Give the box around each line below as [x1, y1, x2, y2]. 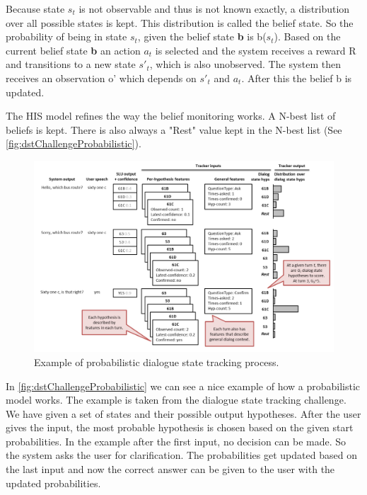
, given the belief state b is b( [137, 29, 267, 44]
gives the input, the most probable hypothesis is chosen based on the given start [6, 420, 354, 435]
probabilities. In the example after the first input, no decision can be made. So [6, 433, 346, 448]
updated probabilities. [6, 475, 101, 490]
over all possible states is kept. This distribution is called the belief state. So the [6, 15, 354, 30]
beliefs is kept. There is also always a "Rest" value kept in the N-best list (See [6, 122, 342, 137]
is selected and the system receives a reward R [155, 42, 356, 57]
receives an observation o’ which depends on [6, 70, 197, 85]
